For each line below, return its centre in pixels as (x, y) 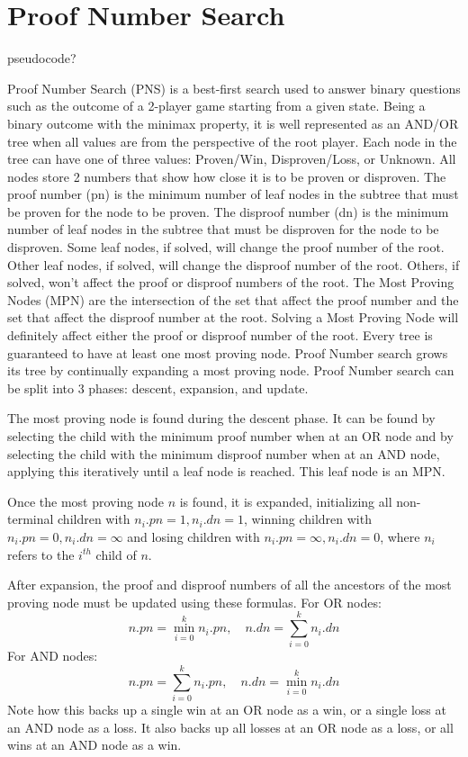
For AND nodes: (53, 656)
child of (116, 554)
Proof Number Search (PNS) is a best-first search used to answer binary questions (234, 88)
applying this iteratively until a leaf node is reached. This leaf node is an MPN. (226, 471)
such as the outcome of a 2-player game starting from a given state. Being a (216, 106)
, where (400, 536)
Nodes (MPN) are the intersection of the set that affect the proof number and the (233, 299)
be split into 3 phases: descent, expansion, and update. (158, 388)
